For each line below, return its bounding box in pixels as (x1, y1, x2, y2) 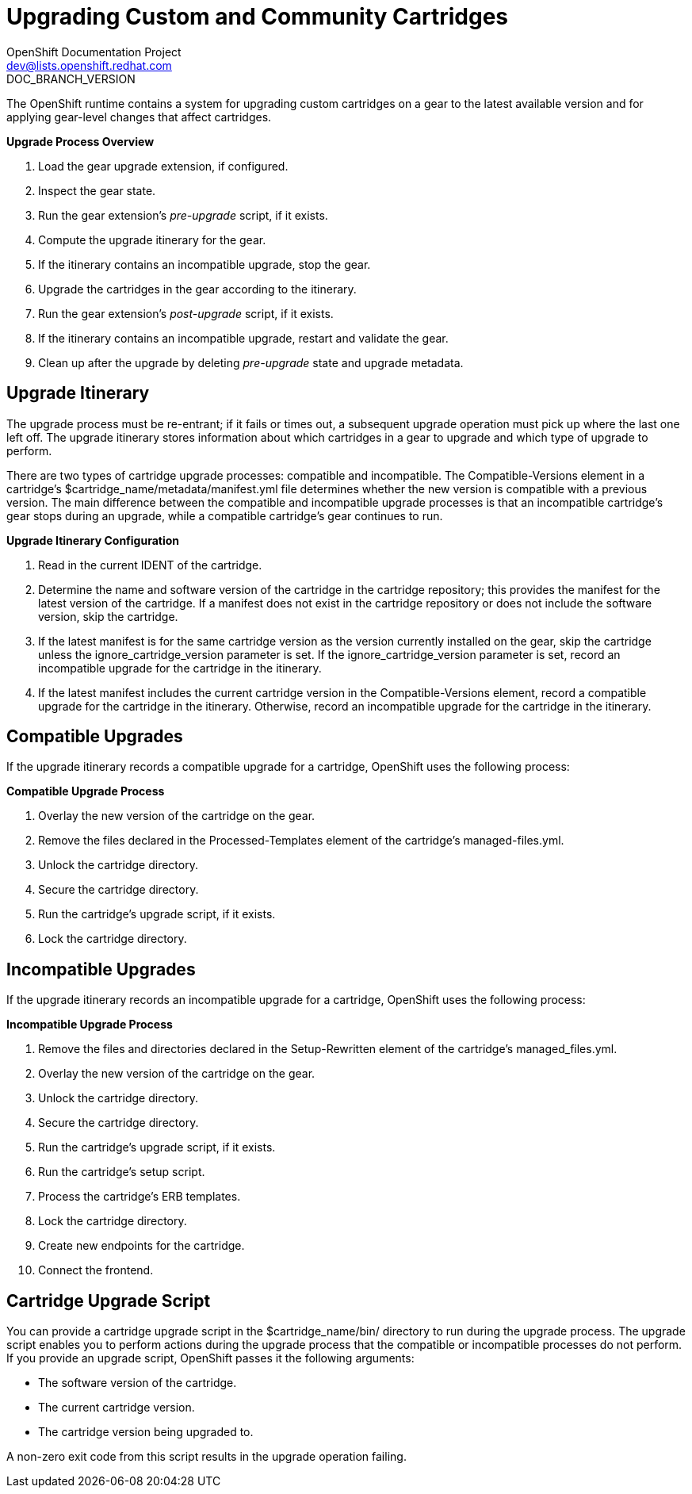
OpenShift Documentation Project (6, 44, 182, 59)
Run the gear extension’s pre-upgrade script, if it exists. (38, 208, 328, 222)
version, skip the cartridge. (38, 609, 178, 623)
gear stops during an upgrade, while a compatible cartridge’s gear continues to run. (6, 508, 443, 523)
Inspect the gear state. (38, 183, 156, 197)
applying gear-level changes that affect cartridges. (6, 109, 272, 124)
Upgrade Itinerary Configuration (6, 533, 180, 547)
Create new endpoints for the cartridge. (38, 1239, 245, 1253)
